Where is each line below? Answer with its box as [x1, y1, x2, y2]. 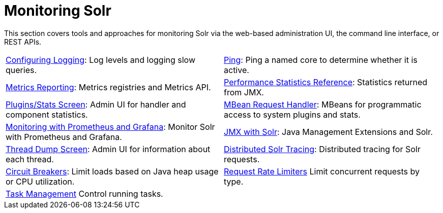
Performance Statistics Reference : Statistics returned [224, 77, 428, 87]
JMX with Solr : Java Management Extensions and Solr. [224, 126, 433, 137]
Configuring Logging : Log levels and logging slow [6, 54, 195, 65]
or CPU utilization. [6, 176, 75, 187]
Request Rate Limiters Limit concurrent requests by [224, 166, 420, 176]
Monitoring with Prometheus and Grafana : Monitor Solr [6, 121, 215, 132]
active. [224, 64, 249, 75]
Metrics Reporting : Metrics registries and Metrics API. [6, 82, 211, 92]
